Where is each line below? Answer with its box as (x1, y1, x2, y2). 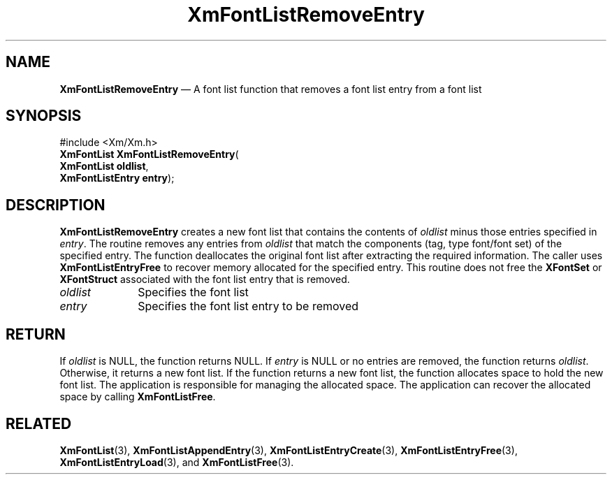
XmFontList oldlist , (59, 160, 149, 173)
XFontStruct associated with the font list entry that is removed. (59, 273, 350, 286)
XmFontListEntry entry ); (59, 172, 175, 184)
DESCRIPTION (6, 196, 105, 214)
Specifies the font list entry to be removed (138, 299, 359, 314)
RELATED (6, 414, 72, 432)
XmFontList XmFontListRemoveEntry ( (59, 148, 239, 161)
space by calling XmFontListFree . (59, 391, 216, 403)
